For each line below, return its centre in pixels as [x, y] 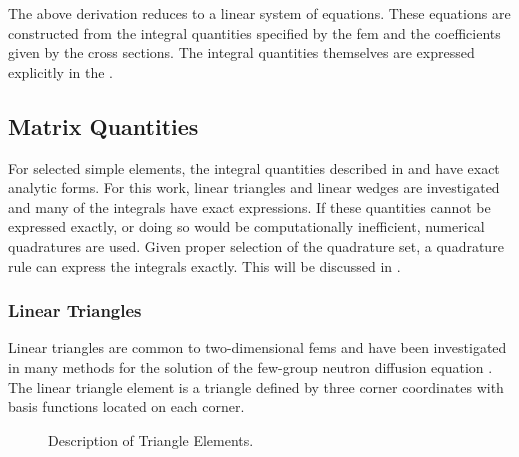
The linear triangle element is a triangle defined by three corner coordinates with [256, 386]
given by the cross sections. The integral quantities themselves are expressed [241, 52]
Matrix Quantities [103, 125]
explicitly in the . [61, 71]
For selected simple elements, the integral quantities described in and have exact [254, 167]
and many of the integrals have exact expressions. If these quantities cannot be [249, 206]
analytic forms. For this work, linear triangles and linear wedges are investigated [254, 187]
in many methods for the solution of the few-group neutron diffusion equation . [250, 366]
